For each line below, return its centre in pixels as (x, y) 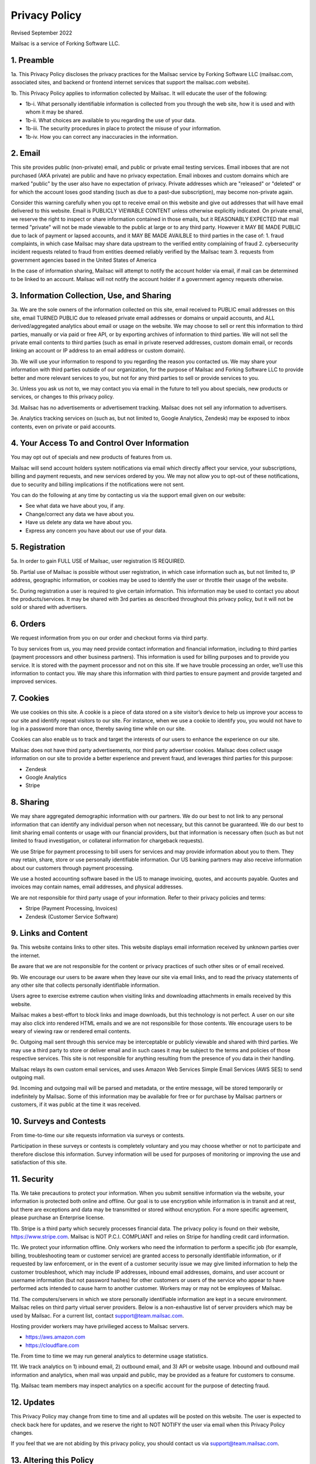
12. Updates (33, 1403)
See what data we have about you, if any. (75, 506)
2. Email (26, 153)
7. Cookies (30, 698)
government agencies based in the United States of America (84, 260)
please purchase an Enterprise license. (58, 1217)
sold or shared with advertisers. (49, 607)
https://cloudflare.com (52, 1345)
